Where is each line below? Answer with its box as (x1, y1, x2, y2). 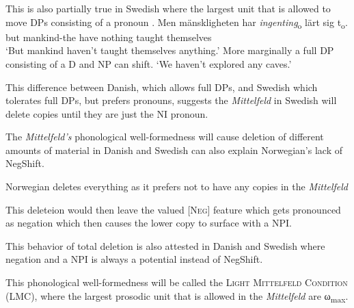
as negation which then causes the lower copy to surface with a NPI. (5, 216, 292, 230)
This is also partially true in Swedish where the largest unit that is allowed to (5, 1, 331, 15)
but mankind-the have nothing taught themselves (5, 29, 212, 44)
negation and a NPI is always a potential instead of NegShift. (5, 252, 263, 266)
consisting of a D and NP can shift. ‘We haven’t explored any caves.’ (5, 56, 292, 70)
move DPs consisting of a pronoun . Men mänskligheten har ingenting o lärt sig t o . (5, 14, 348, 31)
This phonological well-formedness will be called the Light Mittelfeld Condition (5, 275, 348, 290)
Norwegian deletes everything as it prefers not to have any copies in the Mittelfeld (5, 179, 349, 194)
